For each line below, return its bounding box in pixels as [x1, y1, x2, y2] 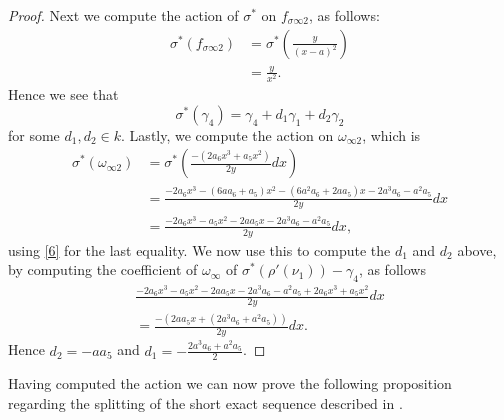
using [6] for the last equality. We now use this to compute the [8, 239, 391, 260]
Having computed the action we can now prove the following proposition [8, 373, 452, 394]
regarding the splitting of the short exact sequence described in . [8, 393, 403, 413]
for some [8, 124, 60, 145]
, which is [362, 124, 421, 145]
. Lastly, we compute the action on [121, 124, 334, 145]
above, [457, 239, 497, 260]
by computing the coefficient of [8, 259, 198, 280]
